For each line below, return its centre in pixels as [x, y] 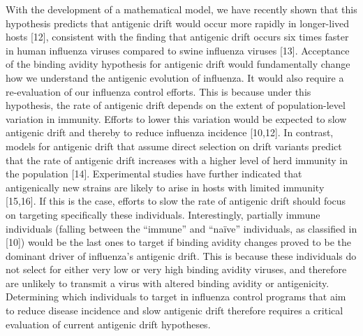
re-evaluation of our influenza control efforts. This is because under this [158, 91]
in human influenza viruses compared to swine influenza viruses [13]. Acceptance [178, 50]
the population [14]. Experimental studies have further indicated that [154, 174]
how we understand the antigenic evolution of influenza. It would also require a [175, 77]
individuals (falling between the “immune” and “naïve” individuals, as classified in [181, 228]
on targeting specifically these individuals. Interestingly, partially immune [163, 214]
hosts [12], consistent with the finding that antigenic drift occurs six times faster [177, 37]
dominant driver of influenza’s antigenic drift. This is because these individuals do [181, 255]
